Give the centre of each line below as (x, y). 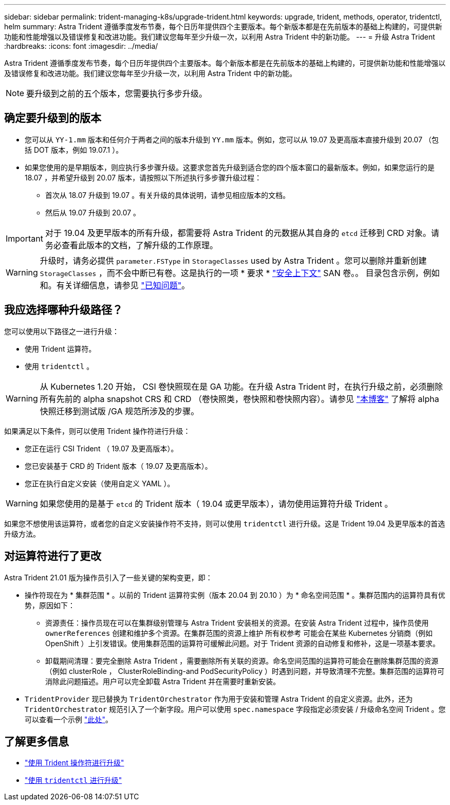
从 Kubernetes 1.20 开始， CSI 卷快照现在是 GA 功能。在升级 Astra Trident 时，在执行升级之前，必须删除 (241, 386)
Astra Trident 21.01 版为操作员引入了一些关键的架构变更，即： (108, 577)
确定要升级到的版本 (53, 118)
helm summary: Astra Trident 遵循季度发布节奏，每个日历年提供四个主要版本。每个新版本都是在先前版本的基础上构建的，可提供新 (223, 26)
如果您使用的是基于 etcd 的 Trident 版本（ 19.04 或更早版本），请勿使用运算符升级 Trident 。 (216, 504)
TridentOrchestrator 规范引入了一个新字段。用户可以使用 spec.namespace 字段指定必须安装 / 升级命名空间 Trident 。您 (235, 709)
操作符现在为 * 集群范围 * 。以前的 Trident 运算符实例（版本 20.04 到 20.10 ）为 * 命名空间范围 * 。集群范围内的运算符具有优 (235, 595)
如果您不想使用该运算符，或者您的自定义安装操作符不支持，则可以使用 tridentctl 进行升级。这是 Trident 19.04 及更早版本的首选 (225, 523)
